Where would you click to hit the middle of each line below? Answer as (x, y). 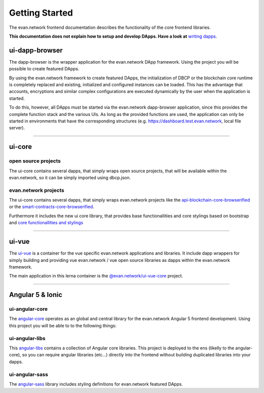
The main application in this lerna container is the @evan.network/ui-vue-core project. (96, 276)
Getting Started (41, 13)
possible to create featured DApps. (44, 69)
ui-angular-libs (27, 338)
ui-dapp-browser (36, 50)
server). (17, 128)
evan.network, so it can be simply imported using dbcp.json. (70, 177)
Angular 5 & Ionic (36, 295)
